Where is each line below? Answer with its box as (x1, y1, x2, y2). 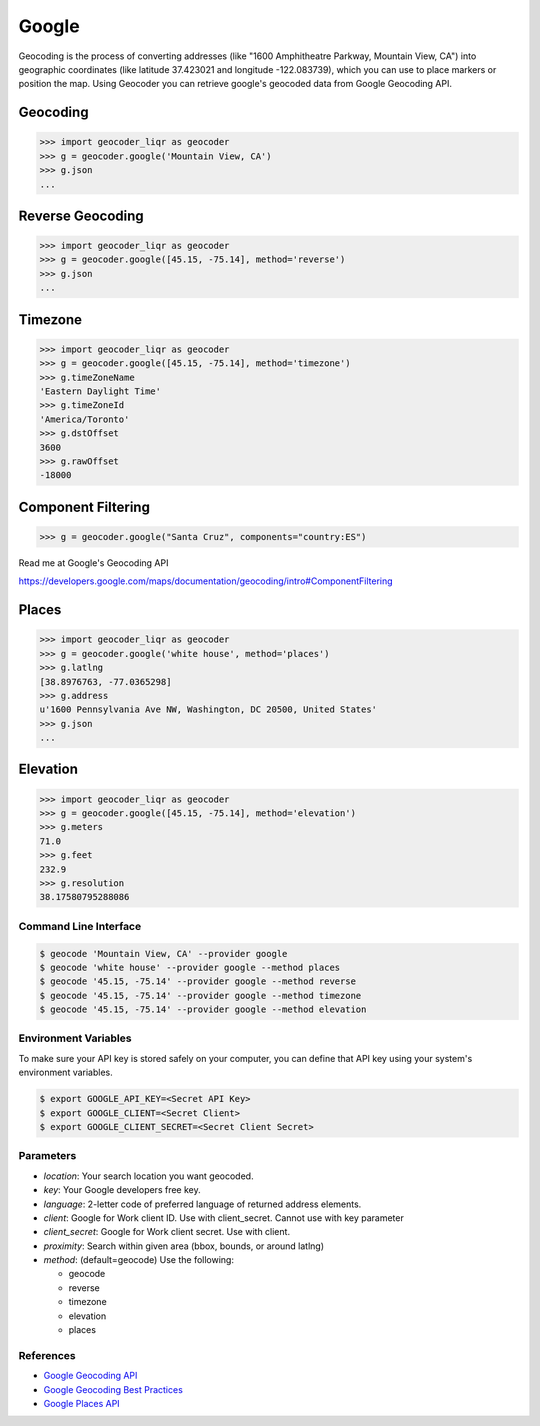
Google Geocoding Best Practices (43, 1383, 184, 1395)
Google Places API (43, 1397, 120, 1409)
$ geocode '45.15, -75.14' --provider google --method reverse (39, 976, 357, 987)
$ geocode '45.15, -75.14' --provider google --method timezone (39, 990, 362, 1001)
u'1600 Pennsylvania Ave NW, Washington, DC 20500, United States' (39, 704, 378, 715)
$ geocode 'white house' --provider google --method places (39, 961, 341, 973)
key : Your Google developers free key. (43, 1184, 201, 1196)
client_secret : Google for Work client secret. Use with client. (43, 1226, 290, 1238)
